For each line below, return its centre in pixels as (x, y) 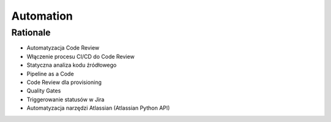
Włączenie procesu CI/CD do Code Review (81, 56)
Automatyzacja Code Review (63, 48)
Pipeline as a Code (50, 74)
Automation (42, 16)
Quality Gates (44, 91)
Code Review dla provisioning (64, 82)
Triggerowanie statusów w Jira (66, 99)
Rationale (31, 32)
